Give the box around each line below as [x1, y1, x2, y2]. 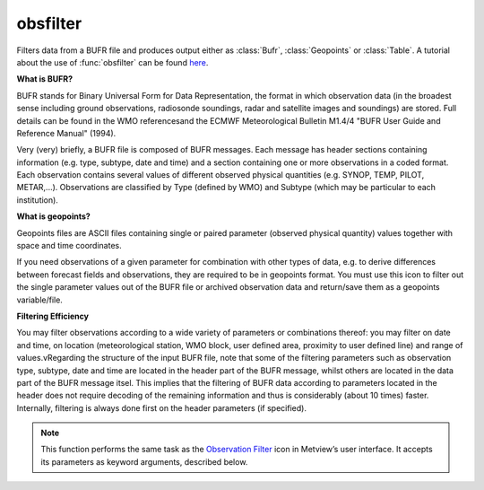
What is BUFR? [16, 74, 73, 84]
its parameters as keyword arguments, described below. [40, 456, 248, 467]
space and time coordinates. [16, 241, 122, 251]
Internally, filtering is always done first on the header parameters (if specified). [16, 402, 307, 413]
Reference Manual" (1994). [16, 127, 117, 138]
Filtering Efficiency [16, 311, 90, 321]
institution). [16, 194, 58, 206]
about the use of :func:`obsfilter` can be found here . [16, 57, 209, 67]
